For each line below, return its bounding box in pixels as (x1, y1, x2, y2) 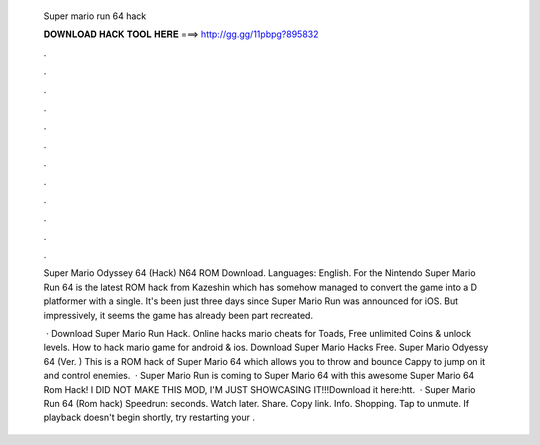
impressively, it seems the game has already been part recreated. (43, 309, 314, 321)
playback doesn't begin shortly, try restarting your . (43, 411, 255, 424)
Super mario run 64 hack (43, 10, 147, 22)
